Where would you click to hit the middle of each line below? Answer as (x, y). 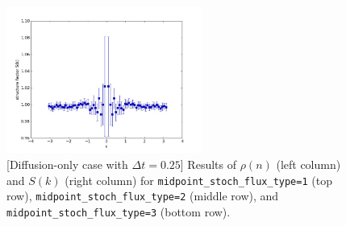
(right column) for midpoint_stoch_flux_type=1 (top (198, 180)
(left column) (308, 164)
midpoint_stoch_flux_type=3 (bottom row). (119, 211)
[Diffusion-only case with (67, 164)
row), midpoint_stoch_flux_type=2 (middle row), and (143, 196)
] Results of (208, 164)
